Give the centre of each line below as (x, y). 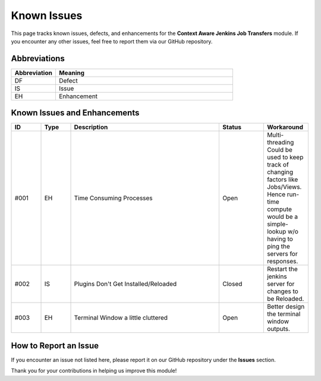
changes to (282, 291)
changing (280, 172)
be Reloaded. (285, 299)
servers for (282, 254)
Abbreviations (38, 59)
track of (278, 165)
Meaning (72, 73)
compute (279, 209)
